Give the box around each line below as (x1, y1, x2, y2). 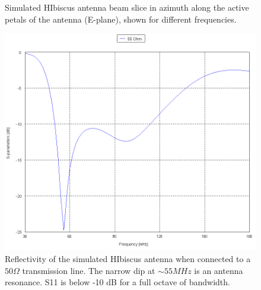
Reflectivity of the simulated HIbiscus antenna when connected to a (5, 253, 251, 265)
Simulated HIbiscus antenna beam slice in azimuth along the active (5, 1, 249, 13)
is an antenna (194, 264, 243, 276)
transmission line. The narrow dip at (22, 264, 155, 276)
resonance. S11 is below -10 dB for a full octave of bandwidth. (5, 276, 230, 288)
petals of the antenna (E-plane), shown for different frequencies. (5, 12, 237, 25)
